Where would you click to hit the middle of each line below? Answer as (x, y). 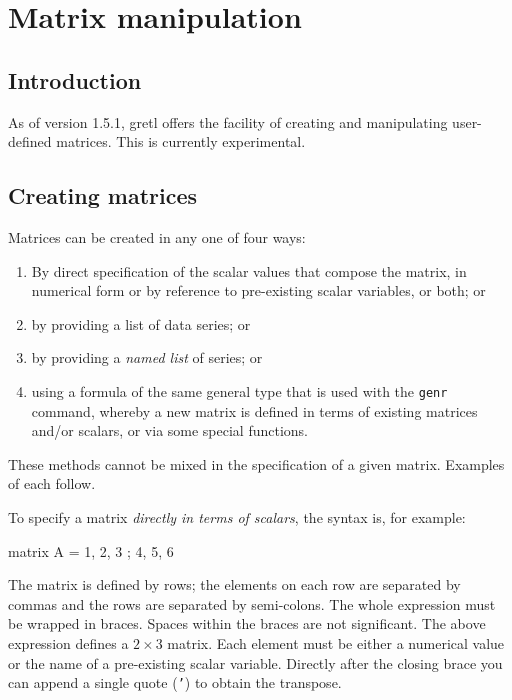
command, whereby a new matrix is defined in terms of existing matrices (254, 410)
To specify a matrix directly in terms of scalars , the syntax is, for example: (237, 516)
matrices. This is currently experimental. (181, 141)
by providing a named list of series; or (147, 357)
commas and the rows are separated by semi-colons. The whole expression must (252, 603)
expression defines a (68, 642)
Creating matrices (103, 195)
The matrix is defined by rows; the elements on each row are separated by (234, 584)
